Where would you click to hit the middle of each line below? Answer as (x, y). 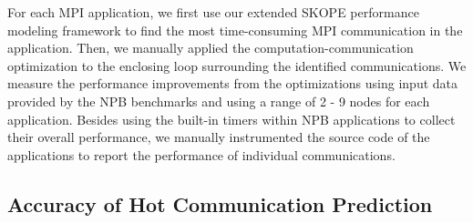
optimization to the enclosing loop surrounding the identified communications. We (237, 65)
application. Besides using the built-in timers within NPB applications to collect (231, 119)
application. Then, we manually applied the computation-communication (211, 48)
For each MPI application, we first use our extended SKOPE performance (213, 12)
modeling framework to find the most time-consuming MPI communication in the (235, 30)
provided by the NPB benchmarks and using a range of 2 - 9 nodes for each (219, 101)
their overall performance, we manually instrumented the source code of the (219, 137)
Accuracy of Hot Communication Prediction (220, 203)
